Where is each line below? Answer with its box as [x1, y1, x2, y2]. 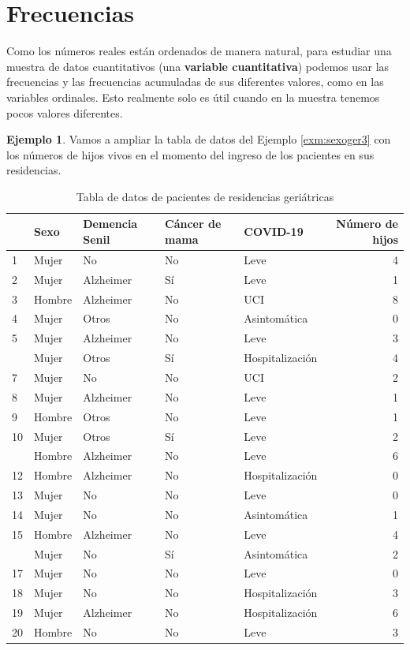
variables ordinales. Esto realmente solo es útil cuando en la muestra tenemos [6, 88, 380, 105]
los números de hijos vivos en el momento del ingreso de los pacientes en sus [6, 146, 375, 162]
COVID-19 [244, 223, 304, 240]
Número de [336, 215, 398, 232]
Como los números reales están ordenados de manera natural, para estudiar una [6, 43, 392, 59]
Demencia [83, 215, 138, 232]
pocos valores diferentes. [6, 104, 123, 121]
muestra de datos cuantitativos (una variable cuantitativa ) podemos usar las [6, 58, 389, 74]
